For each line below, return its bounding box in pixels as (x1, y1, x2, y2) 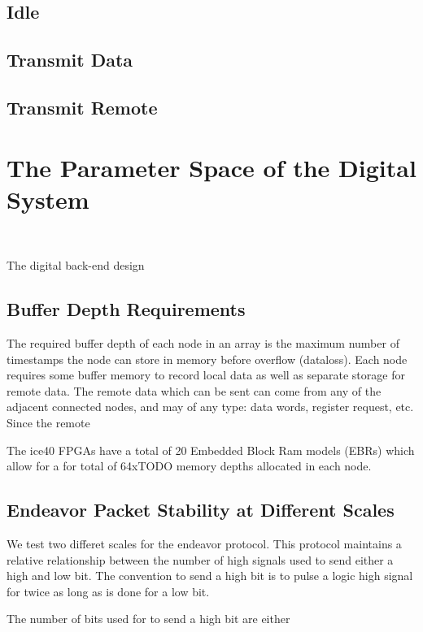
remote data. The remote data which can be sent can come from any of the (7, 382, 382, 399)
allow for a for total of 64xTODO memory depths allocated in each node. (7, 457, 372, 474)
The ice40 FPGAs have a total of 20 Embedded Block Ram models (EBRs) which (7, 441, 415, 458)
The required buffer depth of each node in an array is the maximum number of (7, 335, 399, 352)
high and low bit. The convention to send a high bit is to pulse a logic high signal (7, 567, 413, 584)
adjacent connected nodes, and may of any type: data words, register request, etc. (7, 398, 414, 415)
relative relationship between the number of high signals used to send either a (7, 551, 394, 568)
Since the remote (7, 414, 90, 431)
